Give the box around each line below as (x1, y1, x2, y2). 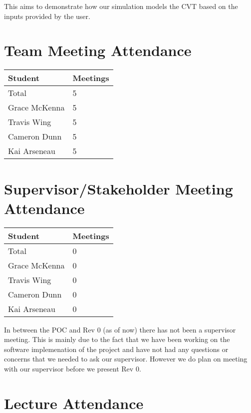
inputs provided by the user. (4, 10, 90, 21)
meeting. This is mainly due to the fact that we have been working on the (4, 334, 230, 344)
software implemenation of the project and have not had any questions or (4, 343, 229, 354)
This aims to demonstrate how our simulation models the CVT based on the (4, 1, 238, 11)
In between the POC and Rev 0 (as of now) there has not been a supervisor (4, 324, 236, 334)
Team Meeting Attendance (4, 40, 192, 60)
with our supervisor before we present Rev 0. (4, 363, 141, 373)
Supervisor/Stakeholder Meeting (4, 178, 233, 198)
